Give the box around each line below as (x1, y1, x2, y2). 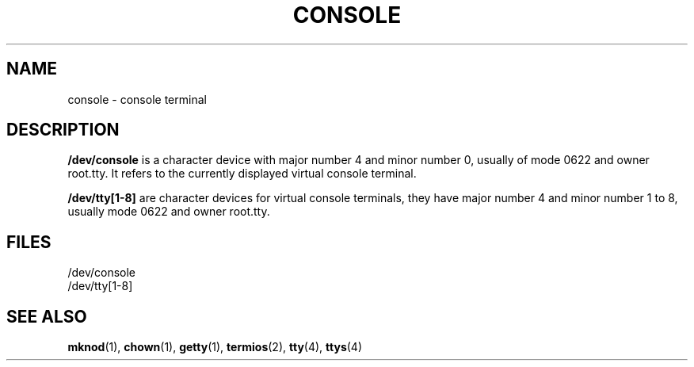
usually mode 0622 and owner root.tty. (67, 205, 270, 219)
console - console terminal (67, 92, 207, 106)
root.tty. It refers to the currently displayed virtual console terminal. (67, 166, 417, 181)
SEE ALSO (6, 306, 87, 327)
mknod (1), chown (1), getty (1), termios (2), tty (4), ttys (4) (67, 340, 362, 354)
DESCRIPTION (6, 120, 120, 140)
